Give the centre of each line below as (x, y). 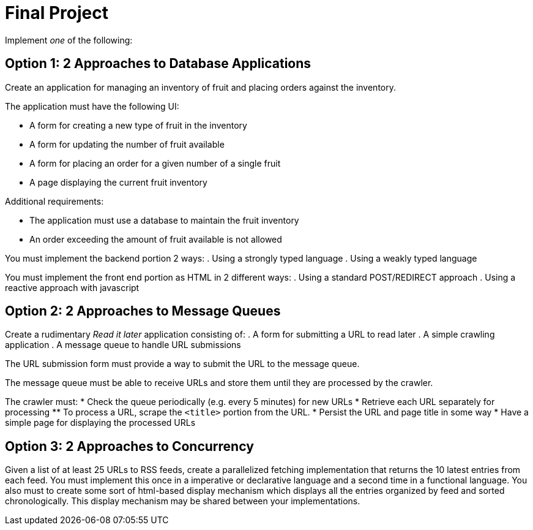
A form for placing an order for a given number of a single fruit (155, 163)
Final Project (57, 13)
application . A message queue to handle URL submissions (123, 345)
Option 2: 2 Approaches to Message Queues (143, 311)
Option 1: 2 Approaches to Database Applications (158, 64)
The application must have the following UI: (92, 106)
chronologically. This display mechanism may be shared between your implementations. (183, 501)
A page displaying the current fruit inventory (118, 182)
